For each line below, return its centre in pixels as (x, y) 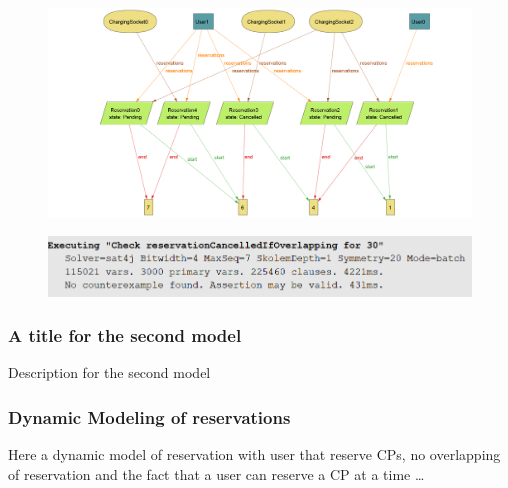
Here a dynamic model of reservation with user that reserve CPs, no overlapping (254, 454)
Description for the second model (109, 372)
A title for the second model (125, 335)
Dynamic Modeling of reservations (149, 416)
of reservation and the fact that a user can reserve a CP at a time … (216, 473)
